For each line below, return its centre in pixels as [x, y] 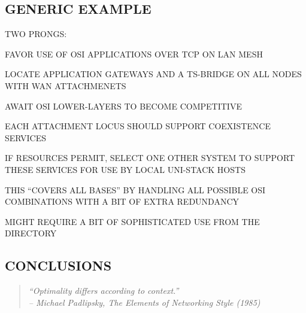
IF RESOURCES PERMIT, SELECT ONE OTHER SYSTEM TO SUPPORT [150, 158]
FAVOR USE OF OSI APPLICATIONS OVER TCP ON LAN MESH [134, 54]
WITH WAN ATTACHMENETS [66, 85]
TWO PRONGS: [36, 34]
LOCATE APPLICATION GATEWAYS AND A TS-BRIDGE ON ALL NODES [153, 74]
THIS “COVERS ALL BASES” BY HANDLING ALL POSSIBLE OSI [135, 189]
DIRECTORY [31, 233]
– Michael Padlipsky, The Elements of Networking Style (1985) [144, 302]
